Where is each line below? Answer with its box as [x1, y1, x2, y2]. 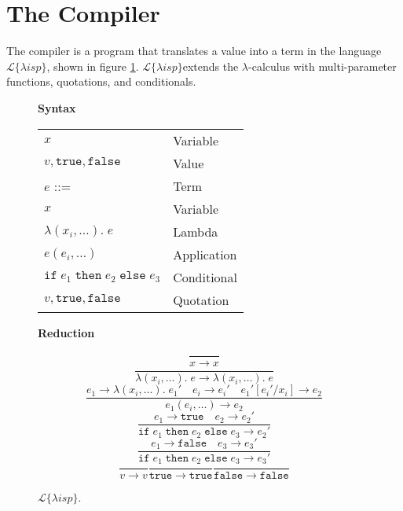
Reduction [38, 324, 95, 340]
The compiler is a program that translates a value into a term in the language [6, 42, 382, 59]
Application [173, 244, 237, 263]
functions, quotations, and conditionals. [6, 73, 196, 90]
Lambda [173, 222, 218, 241]
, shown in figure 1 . [46, 57, 139, 74]
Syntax [38, 99, 76, 116]
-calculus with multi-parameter [248, 57, 397, 74]
